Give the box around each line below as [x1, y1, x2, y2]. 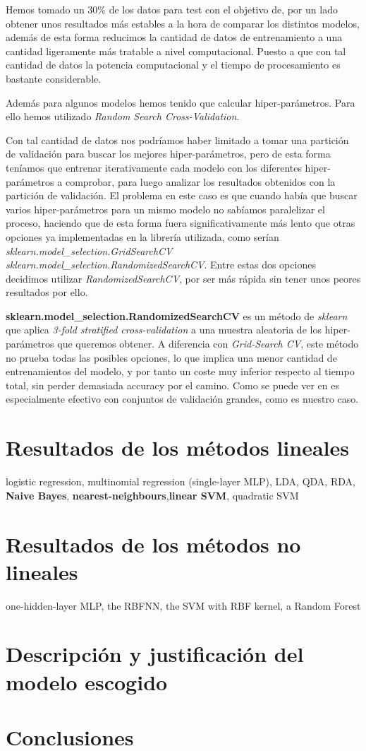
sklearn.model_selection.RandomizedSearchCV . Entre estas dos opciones [6, 257, 316, 272]
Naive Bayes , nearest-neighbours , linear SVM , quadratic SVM [6, 487, 299, 502]
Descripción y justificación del [6, 639, 304, 668]
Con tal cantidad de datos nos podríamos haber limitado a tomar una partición [6, 132, 349, 147]
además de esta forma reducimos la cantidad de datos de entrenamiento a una [6, 30, 343, 45]
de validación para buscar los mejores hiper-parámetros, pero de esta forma [6, 146, 331, 161]
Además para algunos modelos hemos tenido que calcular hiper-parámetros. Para [6, 95, 355, 110]
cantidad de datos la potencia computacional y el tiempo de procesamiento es [6, 57, 341, 72]
